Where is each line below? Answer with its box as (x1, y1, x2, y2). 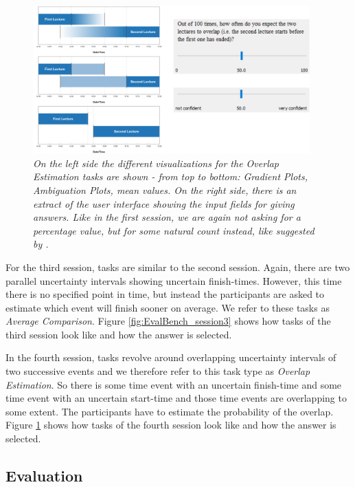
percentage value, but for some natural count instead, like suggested (33, 223, 314, 237)
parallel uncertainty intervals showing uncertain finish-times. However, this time (5, 273, 342, 288)
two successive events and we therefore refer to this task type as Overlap (5, 364, 310, 378)
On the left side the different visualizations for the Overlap (33, 155, 279, 170)
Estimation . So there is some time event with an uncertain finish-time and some (5, 377, 342, 391)
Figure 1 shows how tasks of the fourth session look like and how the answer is (5, 418, 336, 432)
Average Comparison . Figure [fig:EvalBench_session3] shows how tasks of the (5, 314, 331, 328)
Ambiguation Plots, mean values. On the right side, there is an (33, 182, 297, 197)
